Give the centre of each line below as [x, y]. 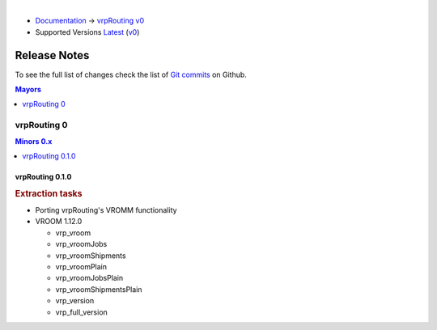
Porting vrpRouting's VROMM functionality [106, 210]
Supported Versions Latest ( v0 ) [87, 32]
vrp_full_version [82, 312]
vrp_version [75, 301]
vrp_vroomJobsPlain [89, 278]
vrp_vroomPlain [81, 267]
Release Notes [52, 55]
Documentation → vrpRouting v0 [90, 21]
